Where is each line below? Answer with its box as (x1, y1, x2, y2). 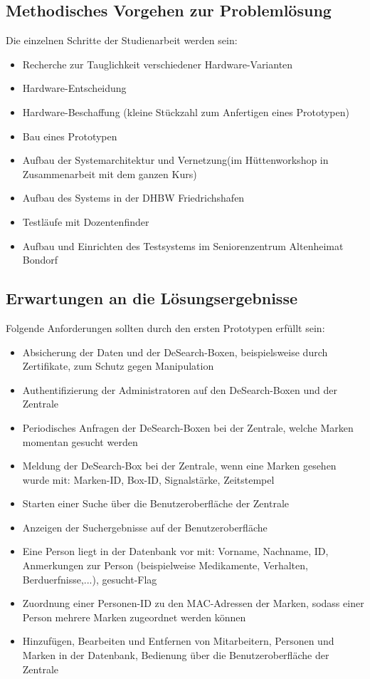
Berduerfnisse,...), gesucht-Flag (22, 571, 157, 586)
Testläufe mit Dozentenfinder (22, 214, 149, 229)
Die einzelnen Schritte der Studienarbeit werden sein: (6, 33, 238, 48)
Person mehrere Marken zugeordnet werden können (22, 609, 246, 624)
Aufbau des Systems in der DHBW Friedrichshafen (22, 190, 245, 205)
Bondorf (22, 252, 58, 267)
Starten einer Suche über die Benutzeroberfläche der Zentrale (22, 496, 289, 511)
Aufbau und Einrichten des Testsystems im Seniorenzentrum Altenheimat (22, 238, 344, 253)
